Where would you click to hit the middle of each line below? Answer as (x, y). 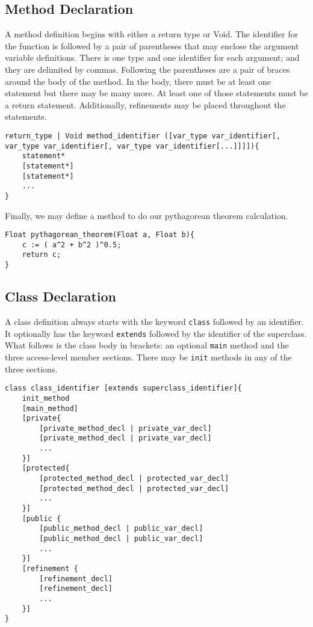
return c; (42, 255)
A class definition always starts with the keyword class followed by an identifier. (154, 321)
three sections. (31, 369)
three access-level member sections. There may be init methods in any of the (148, 357)
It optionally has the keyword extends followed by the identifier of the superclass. (156, 333)
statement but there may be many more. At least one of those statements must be (156, 93)
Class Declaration (61, 296)
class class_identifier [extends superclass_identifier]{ (123, 388)
